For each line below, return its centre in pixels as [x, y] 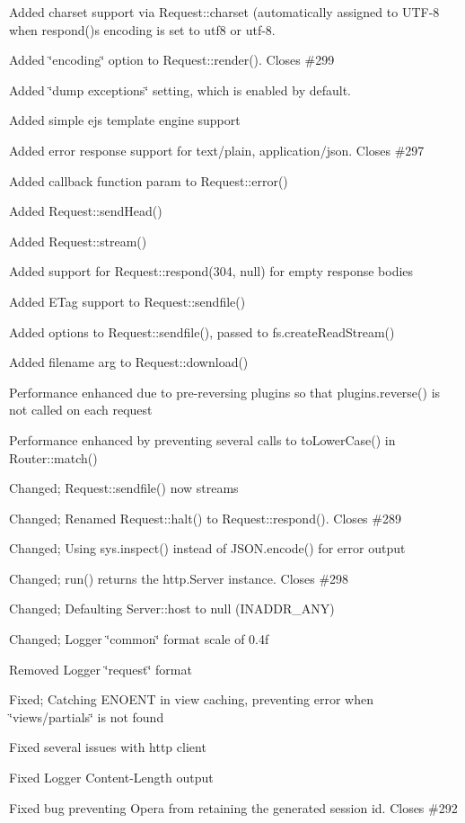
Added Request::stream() [78, 241]
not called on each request [81, 410]
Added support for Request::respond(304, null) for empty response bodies [211, 271]
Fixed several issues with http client [108, 747]
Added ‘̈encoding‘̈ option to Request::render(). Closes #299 [172, 60]
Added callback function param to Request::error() [149, 180]
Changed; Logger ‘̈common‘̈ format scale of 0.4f [139, 639]
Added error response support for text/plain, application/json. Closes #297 [217, 150]
